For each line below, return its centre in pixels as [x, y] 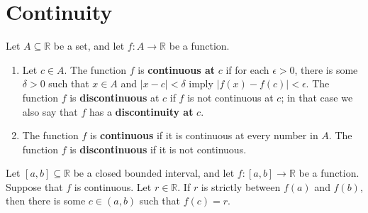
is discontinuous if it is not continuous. [158, 149]
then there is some [46, 201]
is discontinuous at [115, 97]
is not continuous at [230, 97]
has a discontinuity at [141, 111]
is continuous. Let [113, 186]
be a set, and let [89, 46]
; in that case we [317, 97]
